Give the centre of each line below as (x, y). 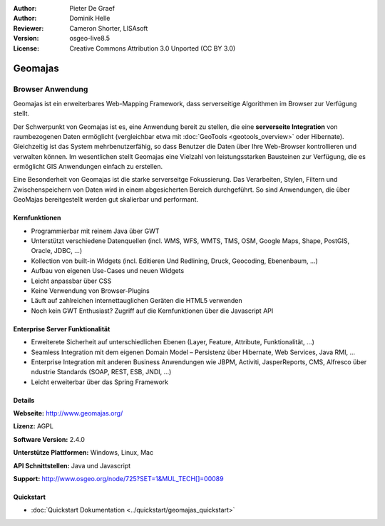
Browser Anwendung (51, 89)
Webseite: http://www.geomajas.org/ (68, 413)
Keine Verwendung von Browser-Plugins (90, 290)
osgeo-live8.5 (90, 38)
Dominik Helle (90, 19)
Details (24, 400)
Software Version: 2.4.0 (49, 439)
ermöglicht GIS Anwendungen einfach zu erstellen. (88, 167)
